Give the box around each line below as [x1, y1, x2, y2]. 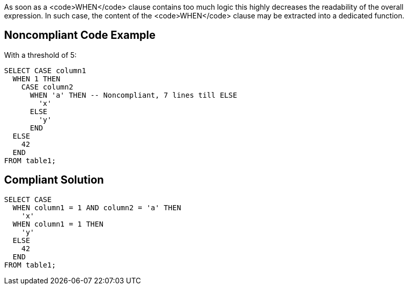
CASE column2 [21, 82, 73, 91]
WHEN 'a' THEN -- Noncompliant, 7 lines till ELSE [30, 91, 238, 99]
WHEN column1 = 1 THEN [12, 219, 103, 228]
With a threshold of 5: [4, 50, 77, 59]
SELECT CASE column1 [4, 66, 87, 75]
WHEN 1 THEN [12, 74, 60, 83]
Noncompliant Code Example [4, 29, 156, 42]
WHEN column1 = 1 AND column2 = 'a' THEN [12, 203, 181, 212]
